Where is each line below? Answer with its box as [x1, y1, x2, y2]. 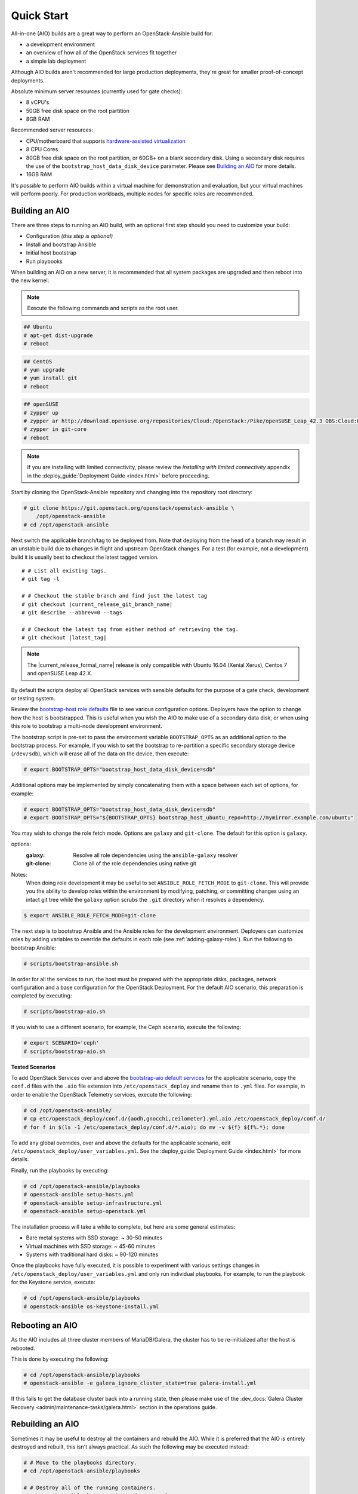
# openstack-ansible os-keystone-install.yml [23, 1303, 159, 1310]
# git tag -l [21, 575, 60, 583]
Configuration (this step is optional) [26, 232, 113, 240]
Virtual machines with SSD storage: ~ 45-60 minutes [26, 1242, 156, 1250]
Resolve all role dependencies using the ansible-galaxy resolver [73, 852, 238, 859]
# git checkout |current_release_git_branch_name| [21, 601, 173, 608]
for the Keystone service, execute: [11, 1279, 95, 1286]
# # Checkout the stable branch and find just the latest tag [21, 592, 208, 599]
